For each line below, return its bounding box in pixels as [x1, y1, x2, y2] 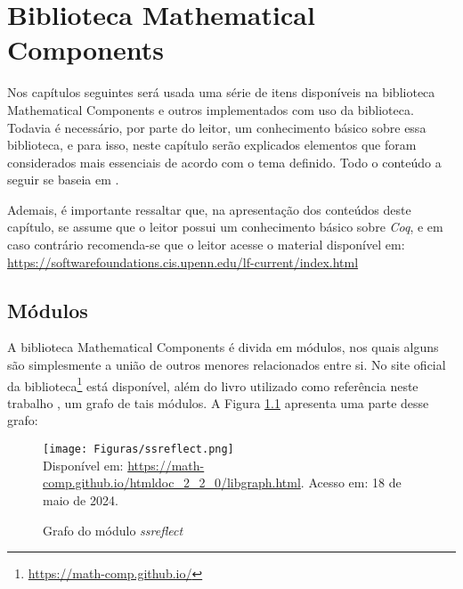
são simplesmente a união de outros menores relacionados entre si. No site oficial [7, 356, 446, 374]
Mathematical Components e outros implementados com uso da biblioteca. [7, 100, 414, 119]
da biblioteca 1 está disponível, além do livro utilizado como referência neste [7, 373, 418, 395]
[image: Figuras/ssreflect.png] [43, 443, 234, 456]
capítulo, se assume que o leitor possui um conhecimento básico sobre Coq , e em [7, 217, 443, 236]
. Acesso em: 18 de [300, 473, 402, 492]
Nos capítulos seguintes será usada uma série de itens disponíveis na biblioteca [7, 83, 435, 102]
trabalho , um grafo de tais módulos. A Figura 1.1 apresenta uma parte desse [7, 393, 429, 412]
